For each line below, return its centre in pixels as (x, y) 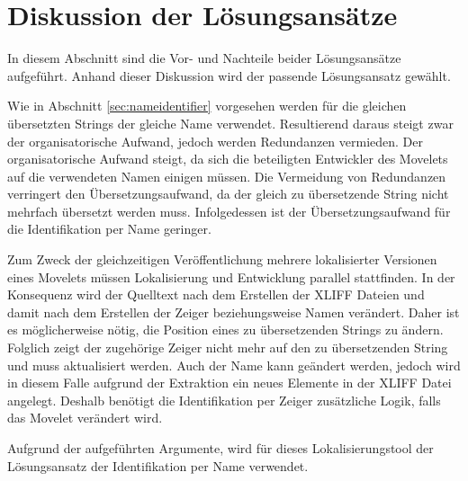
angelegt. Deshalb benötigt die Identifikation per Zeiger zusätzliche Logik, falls (224, 400)
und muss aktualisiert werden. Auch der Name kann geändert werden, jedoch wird (234, 365)
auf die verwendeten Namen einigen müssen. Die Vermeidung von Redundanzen (227, 176)
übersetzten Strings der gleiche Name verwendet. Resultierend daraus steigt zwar (230, 123)
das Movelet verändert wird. (85, 418)
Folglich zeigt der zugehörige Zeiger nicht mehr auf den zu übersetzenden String (228, 347)
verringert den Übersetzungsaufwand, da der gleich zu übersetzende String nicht (228, 194)
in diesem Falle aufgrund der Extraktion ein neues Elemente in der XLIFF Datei (229, 383)
